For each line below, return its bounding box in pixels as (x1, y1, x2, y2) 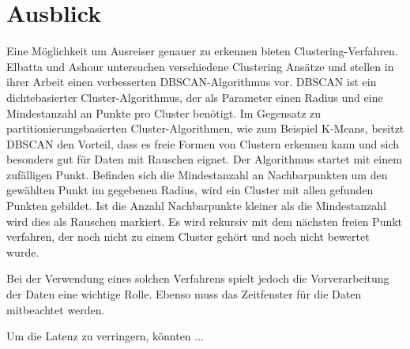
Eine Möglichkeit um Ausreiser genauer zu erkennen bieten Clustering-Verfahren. (6, 43, 398, 59)
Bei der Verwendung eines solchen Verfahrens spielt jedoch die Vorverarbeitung (6, 270, 389, 287)
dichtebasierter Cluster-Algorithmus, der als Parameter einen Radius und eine (6, 88, 383, 105)
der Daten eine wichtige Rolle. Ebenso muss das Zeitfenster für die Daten (6, 286, 362, 302)
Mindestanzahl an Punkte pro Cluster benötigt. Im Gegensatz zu (6, 104, 322, 121)
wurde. (6, 243, 39, 260)
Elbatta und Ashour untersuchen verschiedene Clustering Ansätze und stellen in (6, 58, 394, 74)
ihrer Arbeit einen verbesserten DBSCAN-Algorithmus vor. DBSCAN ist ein (6, 73, 377, 90)
